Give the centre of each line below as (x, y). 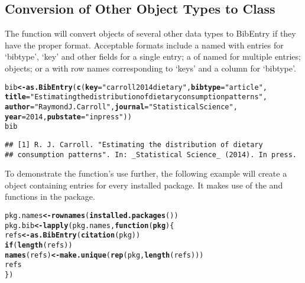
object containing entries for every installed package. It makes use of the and (144, 185)
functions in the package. (50, 196)
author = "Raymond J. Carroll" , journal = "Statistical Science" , (121, 107)
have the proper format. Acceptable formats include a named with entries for (144, 45)
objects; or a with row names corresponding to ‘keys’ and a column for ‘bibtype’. (150, 68)
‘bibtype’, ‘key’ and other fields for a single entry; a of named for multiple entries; (153, 56)
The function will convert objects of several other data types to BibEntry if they (150, 33)
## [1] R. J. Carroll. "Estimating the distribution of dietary (134, 144)
